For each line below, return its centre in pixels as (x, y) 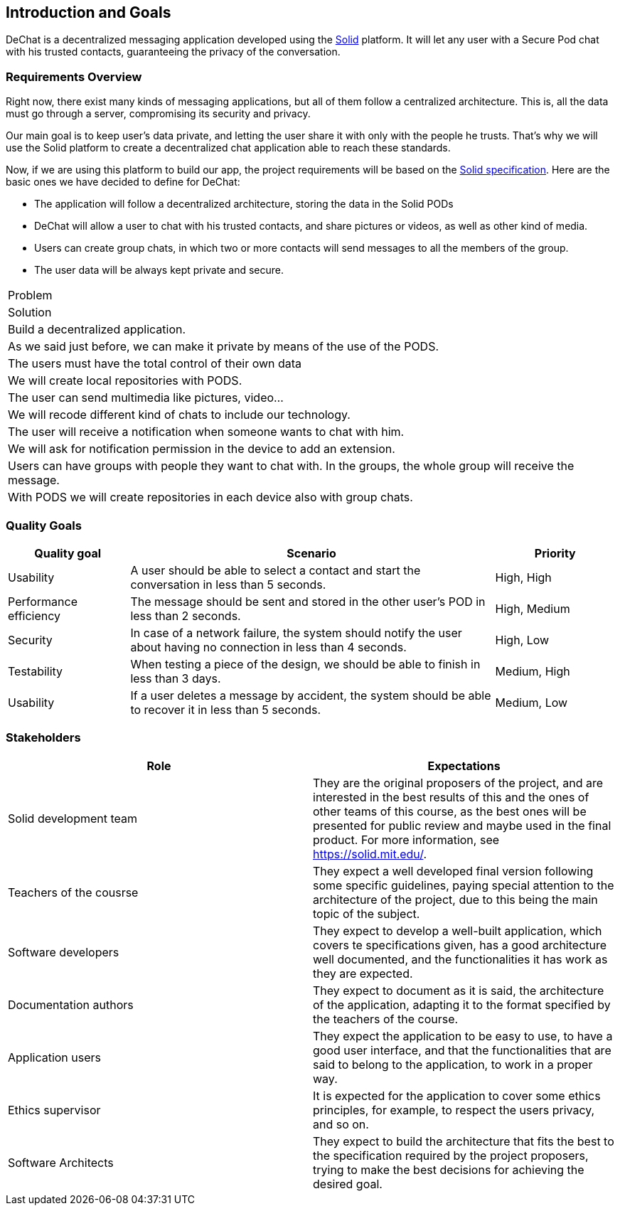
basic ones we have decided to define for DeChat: (123, 182)
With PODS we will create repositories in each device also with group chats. (210, 497)
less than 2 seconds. (186, 615)
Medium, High (533, 671)
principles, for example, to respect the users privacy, (454, 1110)
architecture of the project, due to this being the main (455, 899)
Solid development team (73, 818)
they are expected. (363, 973)
